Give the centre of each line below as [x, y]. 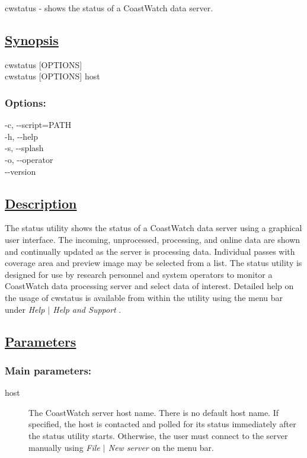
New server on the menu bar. [161, 447]
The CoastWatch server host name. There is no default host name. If [154, 412]
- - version [20, 171]
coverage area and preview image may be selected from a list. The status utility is [153, 263]
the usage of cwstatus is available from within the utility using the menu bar [144, 297]
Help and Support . [87, 309]
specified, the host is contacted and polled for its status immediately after [162, 424]
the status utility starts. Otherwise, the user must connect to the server [158, 435]
